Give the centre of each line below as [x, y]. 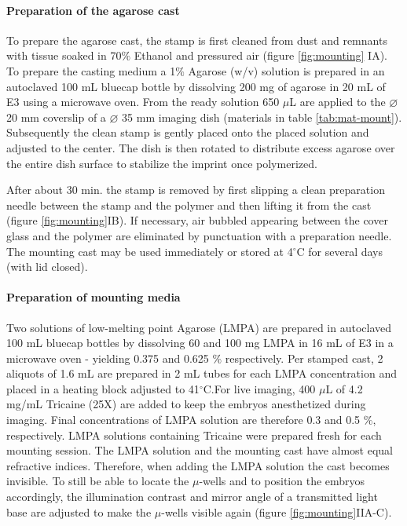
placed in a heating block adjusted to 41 [103, 388]
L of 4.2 [344, 388]
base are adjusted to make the [79, 511]
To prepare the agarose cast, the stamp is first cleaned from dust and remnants [197, 40]
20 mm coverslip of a [56, 117]
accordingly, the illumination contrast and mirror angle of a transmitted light [192, 497]
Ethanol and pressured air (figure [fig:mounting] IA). [260, 55]
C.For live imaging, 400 [259, 388]
